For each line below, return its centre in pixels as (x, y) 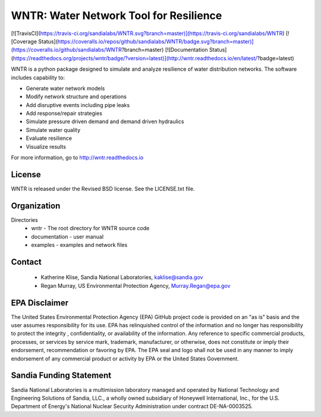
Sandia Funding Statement (61, 376)
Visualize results (46, 146)
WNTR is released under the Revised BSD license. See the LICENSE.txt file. (103, 189)
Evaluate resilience (49, 138)
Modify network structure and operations (76, 97)
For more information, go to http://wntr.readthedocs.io (77, 158)
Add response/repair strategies (64, 114)
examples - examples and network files (79, 245)
